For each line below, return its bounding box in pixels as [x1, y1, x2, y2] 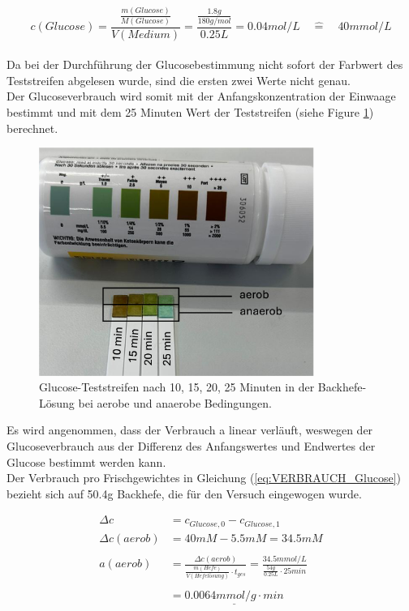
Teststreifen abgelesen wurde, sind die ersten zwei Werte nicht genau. [6, 71, 351, 88]
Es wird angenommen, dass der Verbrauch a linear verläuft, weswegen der [6, 421, 373, 438]
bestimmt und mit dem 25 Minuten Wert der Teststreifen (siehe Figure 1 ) [6, 104, 374, 121]
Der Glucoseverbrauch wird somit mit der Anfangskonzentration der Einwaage [6, 88, 396, 105]
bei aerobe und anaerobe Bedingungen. [78, 394, 272, 411]
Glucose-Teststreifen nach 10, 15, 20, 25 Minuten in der [39, 378, 315, 395]
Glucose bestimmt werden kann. [6, 453, 166, 470]
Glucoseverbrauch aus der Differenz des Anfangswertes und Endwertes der [6, 438, 376, 455]
